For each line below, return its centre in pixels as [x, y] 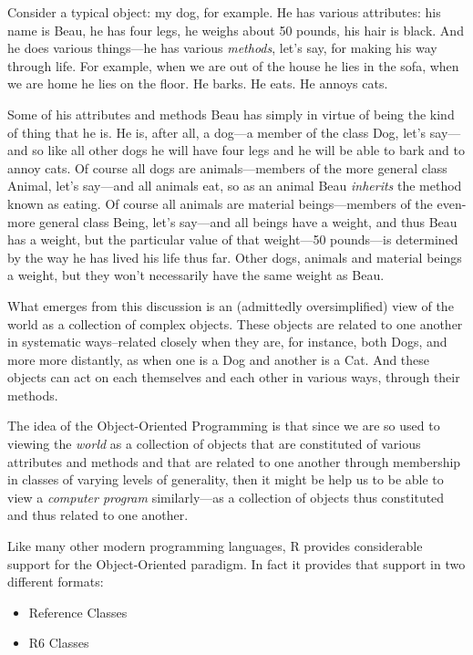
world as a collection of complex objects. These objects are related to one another [235, 323]
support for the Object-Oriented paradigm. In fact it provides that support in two [236, 563]
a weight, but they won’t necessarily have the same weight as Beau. [196, 275]
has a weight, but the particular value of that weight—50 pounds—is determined [233, 239]
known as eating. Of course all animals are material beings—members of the [220, 203]
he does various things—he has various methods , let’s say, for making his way [222, 48]
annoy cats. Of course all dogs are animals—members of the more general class [227, 167]
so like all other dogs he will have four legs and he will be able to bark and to [249, 150]
